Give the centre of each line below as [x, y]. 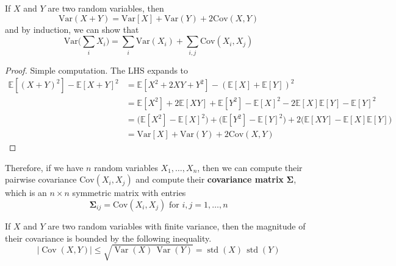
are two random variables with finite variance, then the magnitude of [177, 226]
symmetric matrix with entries [129, 193]
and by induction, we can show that [72, 29]
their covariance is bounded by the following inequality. [108, 238]
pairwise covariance [41, 179]
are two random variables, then [106, 8]
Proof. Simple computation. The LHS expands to [97, 70]
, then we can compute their [250, 167]
